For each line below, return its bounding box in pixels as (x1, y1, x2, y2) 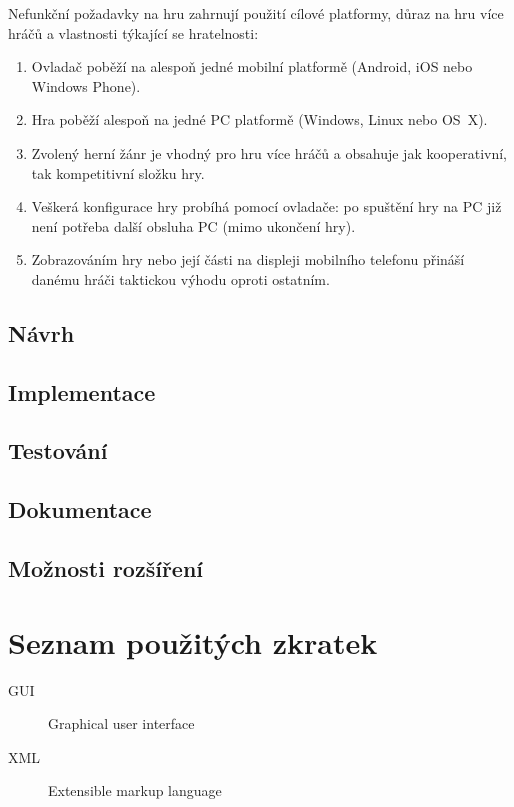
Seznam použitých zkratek (8, 621, 378, 662)
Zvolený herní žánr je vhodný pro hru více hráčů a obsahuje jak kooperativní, (31, 142, 508, 163)
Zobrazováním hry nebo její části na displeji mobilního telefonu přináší (31, 249, 465, 270)
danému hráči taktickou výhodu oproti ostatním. (31, 268, 330, 289)
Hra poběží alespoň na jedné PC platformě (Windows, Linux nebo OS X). (31, 109, 488, 130)
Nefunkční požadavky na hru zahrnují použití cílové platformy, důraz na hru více (8, 3, 504, 23)
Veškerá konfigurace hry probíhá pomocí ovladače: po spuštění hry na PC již (31, 196, 502, 217)
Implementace (8, 376, 156, 407)
